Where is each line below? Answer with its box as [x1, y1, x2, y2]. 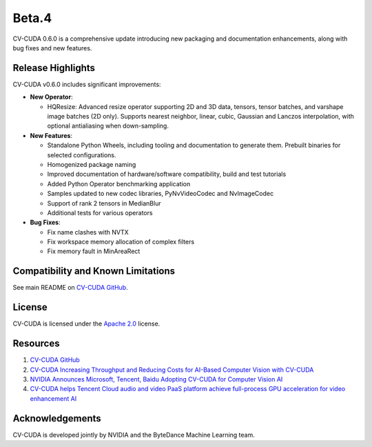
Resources [12, 338, 60, 350]
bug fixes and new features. [12, 43, 92, 52]
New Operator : [30, 93, 73, 101]
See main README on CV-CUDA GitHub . [12, 284, 128, 292]
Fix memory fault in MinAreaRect [47, 247, 141, 255]
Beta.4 [12, 10, 52, 26]
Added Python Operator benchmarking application [47, 179, 191, 188]
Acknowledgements [12, 413, 101, 424]
